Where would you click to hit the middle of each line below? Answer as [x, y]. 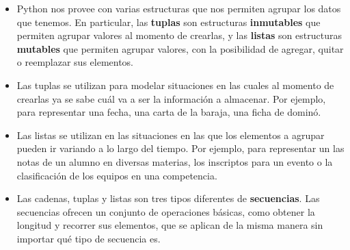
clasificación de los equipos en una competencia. [117, 175]
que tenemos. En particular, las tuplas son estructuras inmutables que [169, 22]
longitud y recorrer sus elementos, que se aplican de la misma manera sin [170, 225]
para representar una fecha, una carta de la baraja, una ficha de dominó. [169, 112]
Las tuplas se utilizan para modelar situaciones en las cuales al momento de [175, 85]
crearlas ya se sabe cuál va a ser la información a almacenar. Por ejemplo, [171, 98]
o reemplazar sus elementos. [75, 62]
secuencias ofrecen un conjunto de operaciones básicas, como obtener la [166, 211]
